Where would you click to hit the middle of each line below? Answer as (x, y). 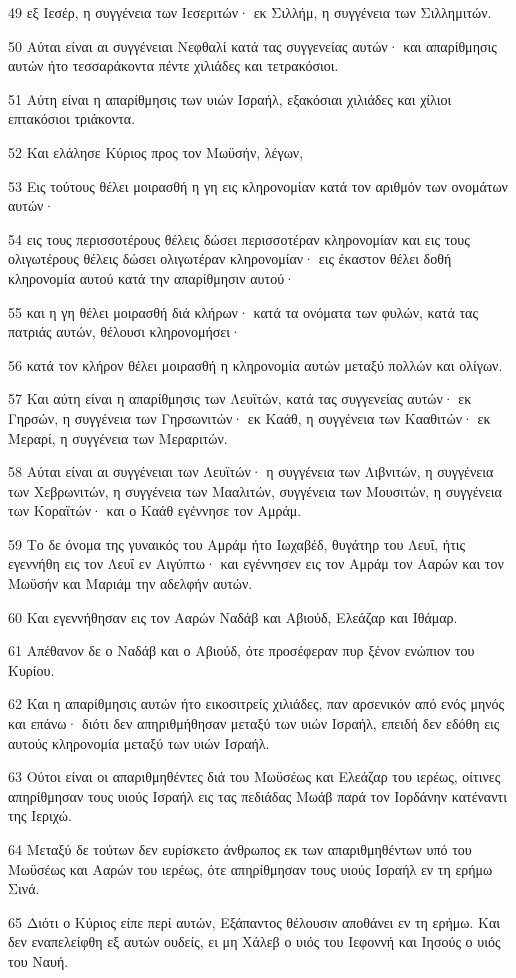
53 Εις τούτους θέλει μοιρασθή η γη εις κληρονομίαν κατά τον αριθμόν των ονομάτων (258, 185)
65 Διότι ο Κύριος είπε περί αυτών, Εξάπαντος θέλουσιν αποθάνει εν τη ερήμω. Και (254, 921)
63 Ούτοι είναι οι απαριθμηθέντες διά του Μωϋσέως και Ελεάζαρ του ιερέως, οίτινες (254, 776)
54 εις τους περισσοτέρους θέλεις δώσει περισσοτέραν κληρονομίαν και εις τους (239, 238)
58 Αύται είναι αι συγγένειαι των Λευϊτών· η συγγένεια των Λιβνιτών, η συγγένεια (251, 471)
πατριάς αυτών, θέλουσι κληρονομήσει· (124, 331)
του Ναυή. (38, 960)
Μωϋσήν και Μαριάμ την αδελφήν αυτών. (130, 583)
